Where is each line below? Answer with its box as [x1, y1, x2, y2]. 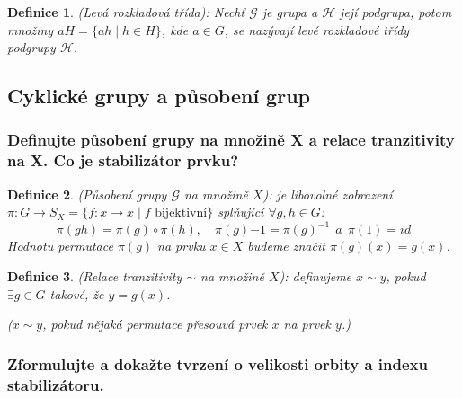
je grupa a [262, 3, 318, 21]
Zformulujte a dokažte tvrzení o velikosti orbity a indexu [7, 352, 428, 375]
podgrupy [7, 38, 56, 57]
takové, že [49, 284, 104, 303]
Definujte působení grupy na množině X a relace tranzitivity [7, 128, 455, 151]
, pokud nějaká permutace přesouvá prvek [42, 314, 268, 333]
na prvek [283, 314, 331, 333]
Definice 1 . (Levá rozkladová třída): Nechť [7, 3, 245, 21]
